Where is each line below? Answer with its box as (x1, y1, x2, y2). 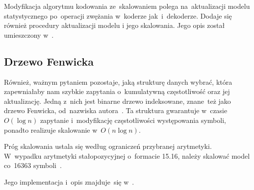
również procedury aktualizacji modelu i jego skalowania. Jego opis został (4, 20, 225, 30)
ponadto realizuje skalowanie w (4, 124, 98, 135)
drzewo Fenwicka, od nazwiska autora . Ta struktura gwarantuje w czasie (4, 105, 228, 116)
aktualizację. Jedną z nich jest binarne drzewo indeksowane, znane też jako (4, 95, 231, 106)
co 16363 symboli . (4, 160, 62, 170)
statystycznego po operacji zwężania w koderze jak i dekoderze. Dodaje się (4, 10, 232, 21)
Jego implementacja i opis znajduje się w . (4, 176, 134, 187)
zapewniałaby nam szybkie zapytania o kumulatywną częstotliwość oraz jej (4, 86, 230, 96)
